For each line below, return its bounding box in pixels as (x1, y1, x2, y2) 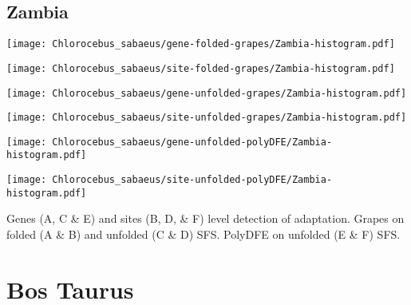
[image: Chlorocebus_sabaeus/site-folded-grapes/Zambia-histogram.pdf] (6, 62, 395, 74)
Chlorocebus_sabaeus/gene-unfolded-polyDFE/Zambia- (52, 136, 333, 148)
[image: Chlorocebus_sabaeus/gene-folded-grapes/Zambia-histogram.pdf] (6, 38, 395, 50)
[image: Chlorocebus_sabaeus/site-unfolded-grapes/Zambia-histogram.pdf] (6, 112, 407, 124)
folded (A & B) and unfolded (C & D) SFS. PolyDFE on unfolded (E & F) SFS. (6, 226, 401, 243)
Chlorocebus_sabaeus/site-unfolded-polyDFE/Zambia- (52, 174, 333, 186)
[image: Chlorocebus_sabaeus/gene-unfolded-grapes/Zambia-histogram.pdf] (6, 87, 407, 99)
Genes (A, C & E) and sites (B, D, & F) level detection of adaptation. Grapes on (6, 210, 405, 227)
